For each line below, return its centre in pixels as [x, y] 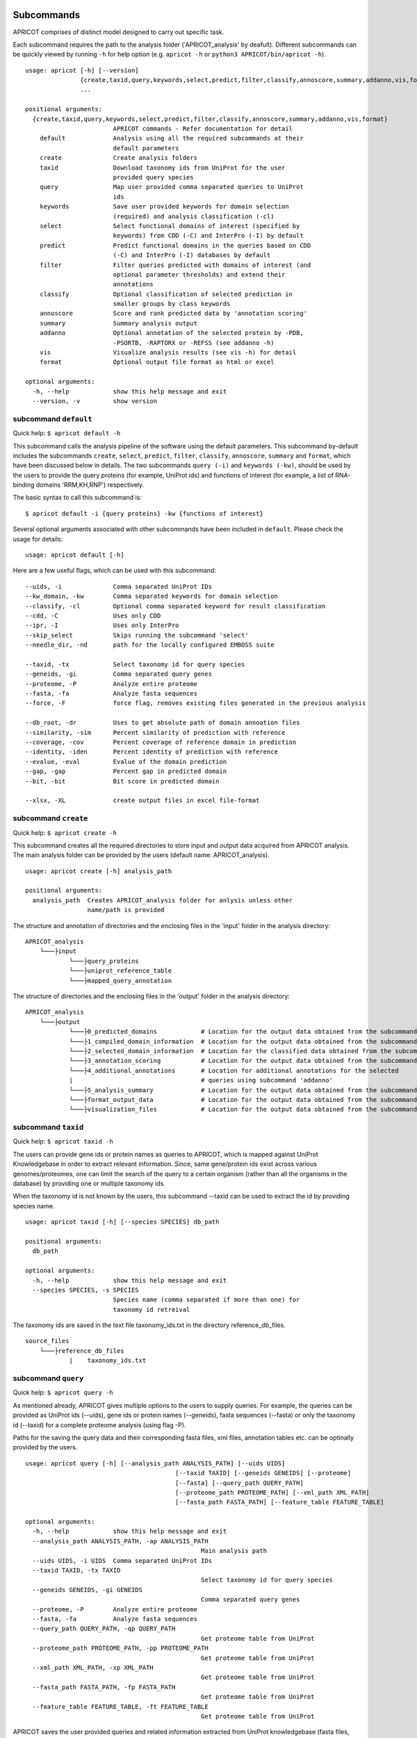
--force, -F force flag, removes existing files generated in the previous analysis [196, 703]
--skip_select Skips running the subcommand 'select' [137, 635]
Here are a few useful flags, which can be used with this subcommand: [115, 571]
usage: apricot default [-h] [75, 555]
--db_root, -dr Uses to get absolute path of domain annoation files [163, 723]
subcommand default [52, 419]
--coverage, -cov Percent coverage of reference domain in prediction [161, 742]
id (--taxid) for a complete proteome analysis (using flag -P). [99, 1424]
